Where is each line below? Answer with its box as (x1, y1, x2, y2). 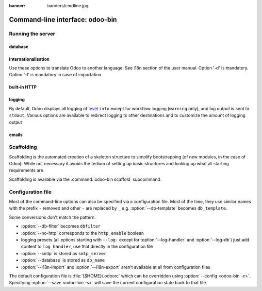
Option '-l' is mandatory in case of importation (9, 72, 101, 78)
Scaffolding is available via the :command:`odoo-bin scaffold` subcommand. (9, 176, 162, 182)
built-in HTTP (9, 84, 37, 90)
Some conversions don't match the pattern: (9, 214, 96, 220)
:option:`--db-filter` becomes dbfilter (21, 223, 101, 229)
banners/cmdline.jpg (47, 3, 89, 8)
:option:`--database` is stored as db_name (21, 257, 105, 263)
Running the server (9, 30, 55, 37)
